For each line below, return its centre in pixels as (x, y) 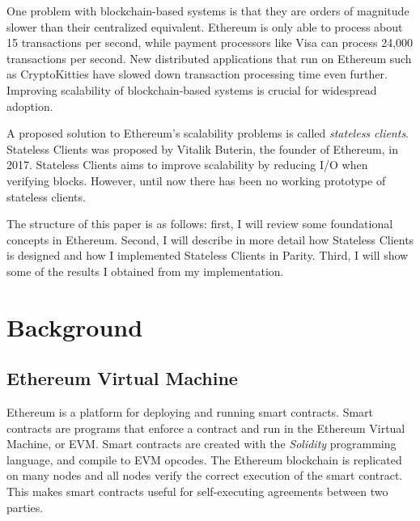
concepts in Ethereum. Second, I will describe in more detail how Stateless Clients (210, 239)
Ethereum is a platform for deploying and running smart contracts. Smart (190, 412)
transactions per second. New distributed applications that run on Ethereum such (209, 58)
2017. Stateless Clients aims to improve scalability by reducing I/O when (187, 165)
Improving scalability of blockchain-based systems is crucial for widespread (192, 89)
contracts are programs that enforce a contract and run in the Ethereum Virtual (206, 428)
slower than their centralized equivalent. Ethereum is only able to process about (205, 26)
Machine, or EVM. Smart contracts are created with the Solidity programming (202, 444)
